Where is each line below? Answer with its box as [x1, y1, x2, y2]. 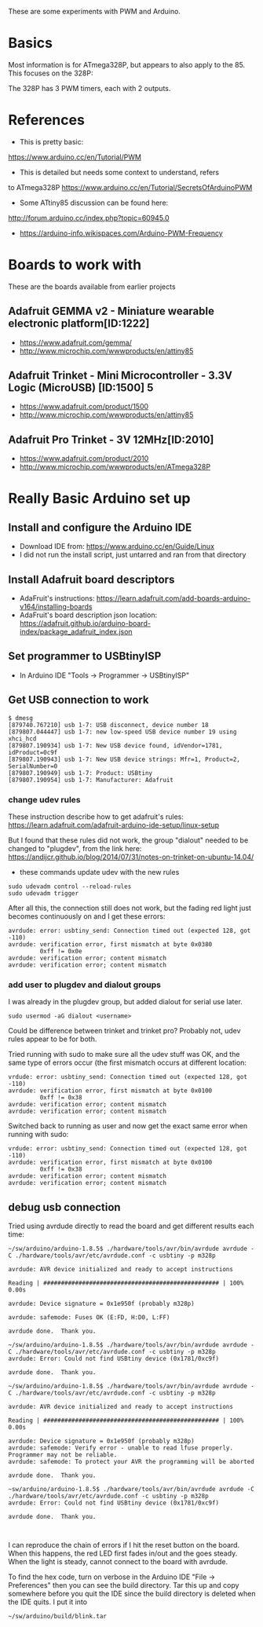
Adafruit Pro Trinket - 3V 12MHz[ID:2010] [8, 433, 214, 446]
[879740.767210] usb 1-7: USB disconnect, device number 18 [8, 721, 210, 729]
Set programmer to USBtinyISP [8, 649, 162, 663]
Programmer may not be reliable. [8, 1451, 118, 1459]
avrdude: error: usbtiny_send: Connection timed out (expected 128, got [8, 927, 251, 934]
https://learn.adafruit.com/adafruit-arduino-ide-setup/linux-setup [8, 820, 220, 829]
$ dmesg [8, 714, 34, 722]
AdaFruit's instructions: [19, 594, 96, 603]
